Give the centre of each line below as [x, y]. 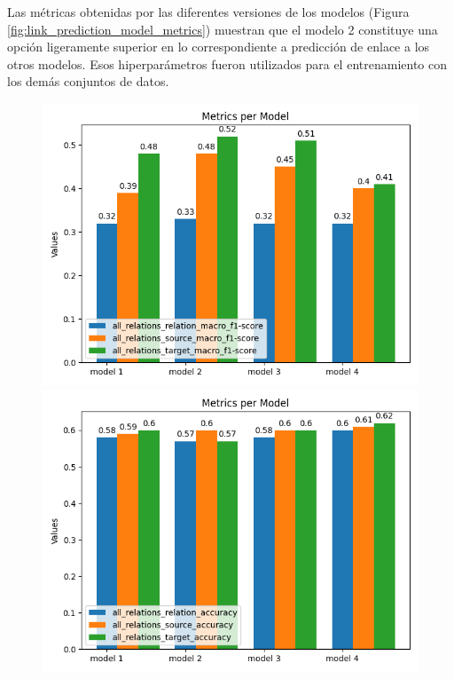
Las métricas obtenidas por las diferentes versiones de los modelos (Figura [208, 12]
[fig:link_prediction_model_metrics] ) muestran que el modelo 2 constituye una [223, 29]
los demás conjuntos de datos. [88, 81]
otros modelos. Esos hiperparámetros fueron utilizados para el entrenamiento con [227, 63]
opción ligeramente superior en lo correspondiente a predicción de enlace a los [219, 47]
